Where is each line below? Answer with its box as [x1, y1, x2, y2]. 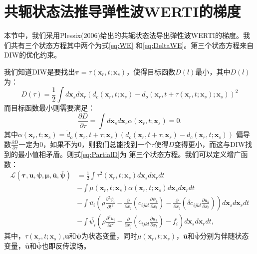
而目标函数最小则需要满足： [4, 102, 95, 113]
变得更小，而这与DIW [174, 138, 246, 149]
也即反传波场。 [41, 240, 91, 250]
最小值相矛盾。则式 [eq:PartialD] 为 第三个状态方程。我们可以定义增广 [17, 149, 241, 159]
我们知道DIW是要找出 [4, 66, 75, 76]
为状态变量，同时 [81, 230, 137, 241]
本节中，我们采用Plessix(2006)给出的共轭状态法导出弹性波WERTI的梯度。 [4, 30, 244, 40]
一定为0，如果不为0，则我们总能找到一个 [18, 138, 152, 149]
